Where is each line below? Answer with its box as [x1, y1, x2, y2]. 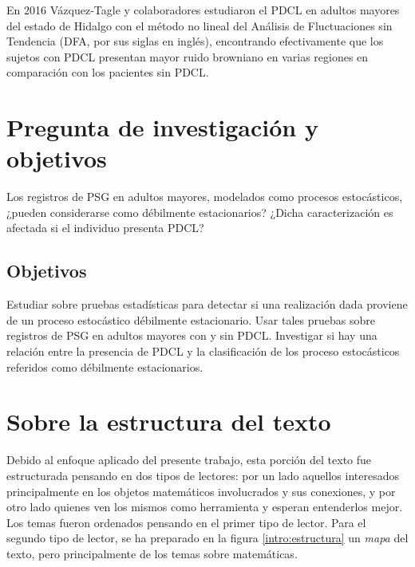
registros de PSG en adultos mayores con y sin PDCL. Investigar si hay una [6, 327, 377, 344]
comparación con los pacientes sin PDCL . [6, 64, 209, 81]
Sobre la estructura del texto [6, 405, 331, 438]
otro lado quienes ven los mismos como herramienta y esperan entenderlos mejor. [6, 498, 403, 515]
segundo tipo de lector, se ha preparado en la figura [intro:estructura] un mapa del [6, 530, 409, 546]
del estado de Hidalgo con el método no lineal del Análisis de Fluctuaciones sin [6, 17, 393, 33]
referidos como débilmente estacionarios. [6, 358, 204, 375]
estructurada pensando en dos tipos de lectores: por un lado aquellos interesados [6, 467, 399, 483]
